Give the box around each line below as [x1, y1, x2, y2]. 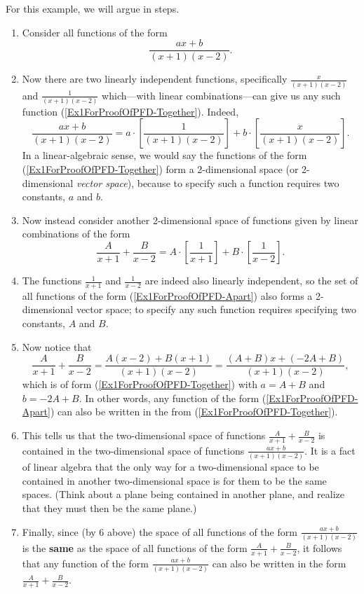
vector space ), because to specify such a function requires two [76, 175, 339, 190]
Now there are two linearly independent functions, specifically [22, 71, 288, 86]
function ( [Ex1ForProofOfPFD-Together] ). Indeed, [22, 104, 239, 118]
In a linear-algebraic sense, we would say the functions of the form [22, 148, 307, 163]
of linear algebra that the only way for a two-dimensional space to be [22, 460, 319, 474]
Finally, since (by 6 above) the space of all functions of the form [22, 524, 297, 539]
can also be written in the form [212, 555, 346, 570]
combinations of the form [22, 226, 130, 241]
